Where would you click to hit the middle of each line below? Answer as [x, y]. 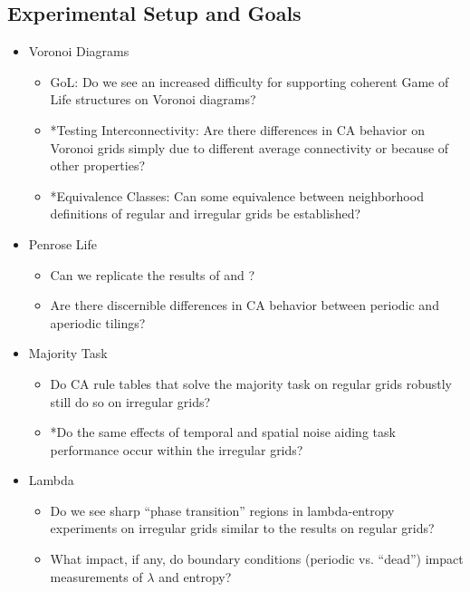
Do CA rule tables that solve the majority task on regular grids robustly [251, 383]
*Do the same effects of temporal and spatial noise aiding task [223, 432]
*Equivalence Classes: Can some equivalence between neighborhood [237, 195]
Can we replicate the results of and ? [152, 274]
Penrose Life [62, 243]
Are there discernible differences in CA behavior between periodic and [245, 305]
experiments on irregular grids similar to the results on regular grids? [242, 528]
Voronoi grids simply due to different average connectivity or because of [249, 147]
